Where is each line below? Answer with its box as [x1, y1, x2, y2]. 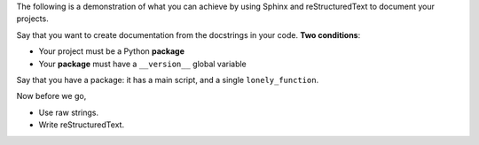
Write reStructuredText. [38, 119, 124, 130]
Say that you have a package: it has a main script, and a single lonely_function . [16, 74, 319, 85]
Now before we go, [16, 91, 87, 102]
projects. [16, 13, 49, 24]
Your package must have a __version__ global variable [38, 58, 247, 69]
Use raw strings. [38, 107, 99, 118]
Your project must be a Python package [38, 46, 185, 57]
